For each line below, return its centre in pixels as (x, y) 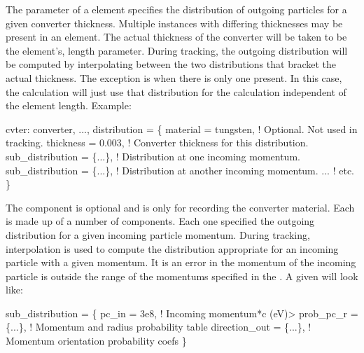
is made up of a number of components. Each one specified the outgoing (160, 221)
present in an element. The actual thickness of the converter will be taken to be (176, 37)
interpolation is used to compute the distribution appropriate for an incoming (172, 248)
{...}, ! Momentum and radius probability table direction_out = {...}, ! (159, 327)
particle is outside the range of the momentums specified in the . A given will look (182, 276)
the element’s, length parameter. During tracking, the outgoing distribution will (177, 50)
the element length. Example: (69, 105)
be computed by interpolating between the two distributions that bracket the (171, 64)
